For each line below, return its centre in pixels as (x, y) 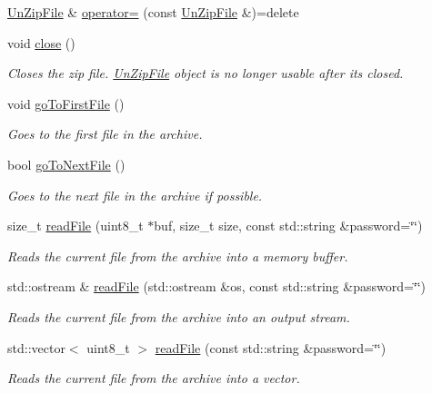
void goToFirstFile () (66, 103)
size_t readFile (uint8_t (75, 226)
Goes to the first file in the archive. (105, 134)
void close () (41, 42)
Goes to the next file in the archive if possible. (135, 195)
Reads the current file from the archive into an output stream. (179, 316)
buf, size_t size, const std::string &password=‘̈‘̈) (288, 226)
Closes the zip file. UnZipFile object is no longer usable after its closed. (206, 73)
